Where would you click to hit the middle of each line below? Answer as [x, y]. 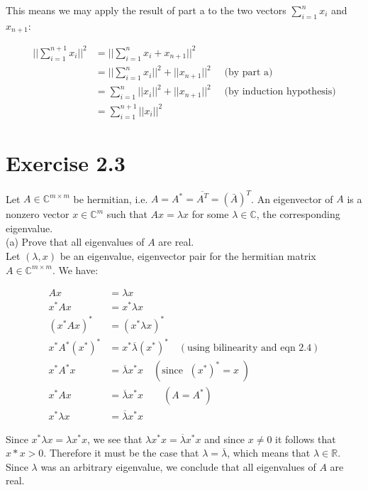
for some [210, 214]
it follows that [306, 439]
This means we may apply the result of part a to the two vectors [146, 10]
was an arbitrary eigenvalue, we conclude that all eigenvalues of [178, 466]
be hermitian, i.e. [111, 198]
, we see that [115, 439]
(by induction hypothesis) [280, 92]
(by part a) [249, 73]
